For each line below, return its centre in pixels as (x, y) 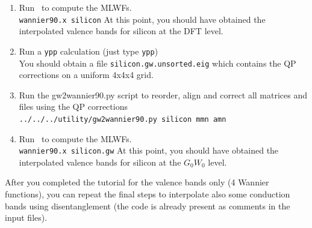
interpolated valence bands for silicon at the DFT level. (121, 31)
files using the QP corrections (73, 106)
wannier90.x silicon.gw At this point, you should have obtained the (149, 150)
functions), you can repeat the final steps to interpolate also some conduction (148, 194)
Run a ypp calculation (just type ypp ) (89, 51)
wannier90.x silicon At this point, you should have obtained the (142, 19)
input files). (26, 217)
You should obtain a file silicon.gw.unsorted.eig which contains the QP (158, 63)
